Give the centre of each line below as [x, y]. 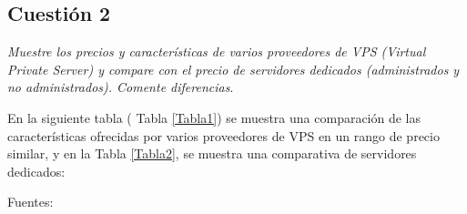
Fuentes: [30, 202]
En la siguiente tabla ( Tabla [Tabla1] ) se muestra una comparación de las [214, 117]
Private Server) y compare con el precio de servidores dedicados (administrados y [233, 69]
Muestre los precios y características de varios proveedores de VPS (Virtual [217, 51]
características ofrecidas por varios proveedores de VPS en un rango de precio [223, 135]
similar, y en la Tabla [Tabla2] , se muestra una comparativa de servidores [212, 153]
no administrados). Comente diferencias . [121, 87]
